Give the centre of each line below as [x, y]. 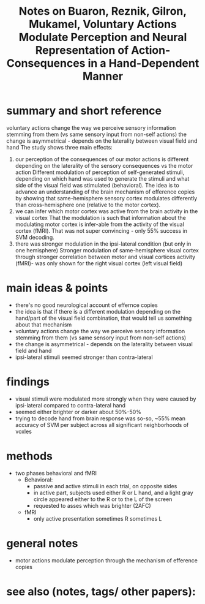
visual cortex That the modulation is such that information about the [101, 217]
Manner [103, 76]
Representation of [82, 51]
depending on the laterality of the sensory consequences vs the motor [104, 165]
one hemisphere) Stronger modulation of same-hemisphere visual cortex [107, 250]
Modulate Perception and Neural [103, 37]
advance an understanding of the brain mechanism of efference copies [105, 192]
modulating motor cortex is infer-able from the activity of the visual [100, 224]
